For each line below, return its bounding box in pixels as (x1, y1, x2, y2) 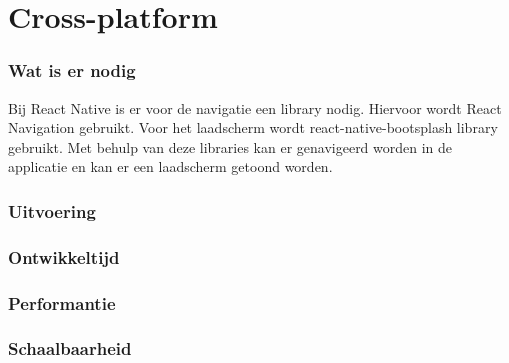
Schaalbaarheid (8, 336, 132, 361)
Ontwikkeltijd (8, 244, 120, 269)
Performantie (8, 290, 116, 315)
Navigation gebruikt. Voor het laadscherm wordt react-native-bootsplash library (8, 117, 498, 138)
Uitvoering (8, 198, 96, 223)
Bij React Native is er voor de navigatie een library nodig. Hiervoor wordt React (8, 97, 502, 118)
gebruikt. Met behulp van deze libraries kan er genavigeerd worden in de (8, 136, 453, 157)
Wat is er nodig (8, 58, 136, 83)
